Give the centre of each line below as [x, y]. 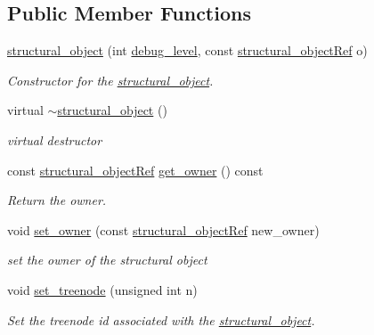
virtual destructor [55, 139]
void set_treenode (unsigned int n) [102, 289]
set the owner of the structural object [107, 260]
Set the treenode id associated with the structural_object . [161, 319]
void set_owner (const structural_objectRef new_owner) [163, 229]
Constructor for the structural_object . [110, 80]
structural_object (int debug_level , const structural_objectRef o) [187, 50]
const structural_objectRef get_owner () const [135, 170]
